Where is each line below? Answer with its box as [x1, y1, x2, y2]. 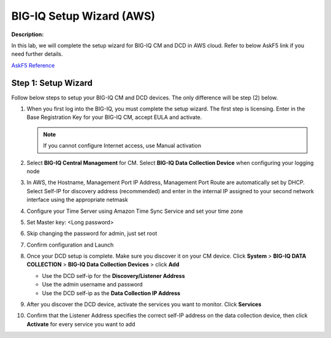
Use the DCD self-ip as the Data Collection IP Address [42, 289, 181, 297]
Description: [11, 31, 44, 38]
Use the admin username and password [42, 281, 143, 288]
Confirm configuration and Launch [26, 241, 114, 248]
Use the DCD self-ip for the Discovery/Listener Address [42, 272, 185, 279]
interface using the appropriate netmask [26, 196, 128, 204]
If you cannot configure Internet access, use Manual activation [43, 142, 202, 150]
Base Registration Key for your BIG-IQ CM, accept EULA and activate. [26, 113, 202, 121]
